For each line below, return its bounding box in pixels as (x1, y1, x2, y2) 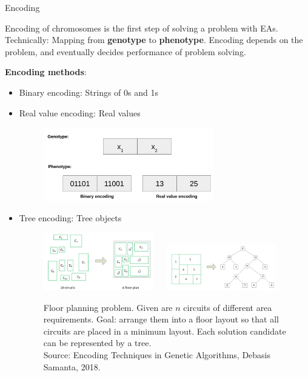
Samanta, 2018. (43, 360, 101, 373)
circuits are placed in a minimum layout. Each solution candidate (43, 324, 286, 337)
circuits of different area (183, 301, 272, 313)
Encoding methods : (5, 65, 87, 78)
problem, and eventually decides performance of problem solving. (5, 45, 246, 58)
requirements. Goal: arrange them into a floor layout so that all (43, 313, 279, 325)
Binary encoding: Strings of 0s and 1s (19, 85, 158, 98)
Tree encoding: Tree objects (19, 212, 122, 224)
